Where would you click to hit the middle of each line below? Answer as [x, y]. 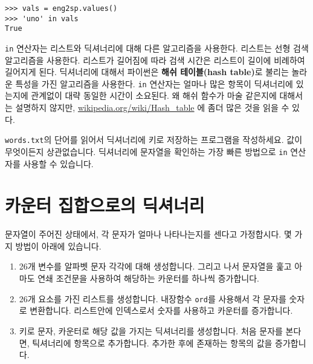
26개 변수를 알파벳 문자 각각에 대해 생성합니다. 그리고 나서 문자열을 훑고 [155, 266]
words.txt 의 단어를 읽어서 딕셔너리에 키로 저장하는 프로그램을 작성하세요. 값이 [154, 140]
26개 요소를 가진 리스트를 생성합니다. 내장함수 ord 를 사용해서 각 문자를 [153, 298]
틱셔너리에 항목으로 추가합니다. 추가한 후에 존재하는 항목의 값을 [152, 342]
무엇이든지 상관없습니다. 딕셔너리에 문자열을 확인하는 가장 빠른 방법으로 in [146, 151]
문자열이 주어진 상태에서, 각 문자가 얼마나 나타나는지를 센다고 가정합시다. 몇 [148, 234]
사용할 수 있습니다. [58, 163]
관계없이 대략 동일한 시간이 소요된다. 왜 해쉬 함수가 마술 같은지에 [154, 95]
